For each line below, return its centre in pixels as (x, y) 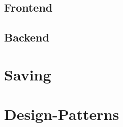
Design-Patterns (62, 114)
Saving (28, 74)
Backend (27, 37)
